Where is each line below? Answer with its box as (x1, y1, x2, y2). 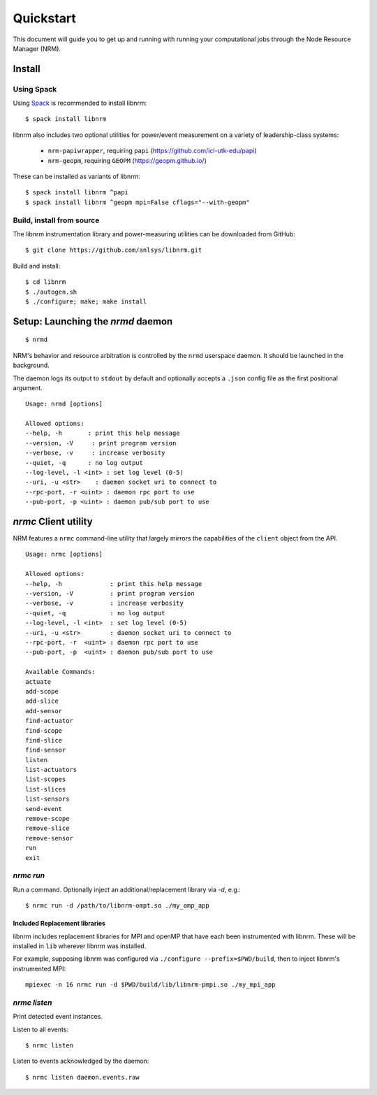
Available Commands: (25, 668, 96, 676)
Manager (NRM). (13, 44, 61, 52)
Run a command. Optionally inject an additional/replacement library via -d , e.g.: (13, 885, 241, 894)
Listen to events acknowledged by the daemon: (13, 1057, 149, 1066)
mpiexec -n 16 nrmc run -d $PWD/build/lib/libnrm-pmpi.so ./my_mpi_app (25, 981, 276, 989)
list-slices (25, 785, 66, 793)
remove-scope (25, 815, 70, 823)
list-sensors (25, 795, 70, 803)
